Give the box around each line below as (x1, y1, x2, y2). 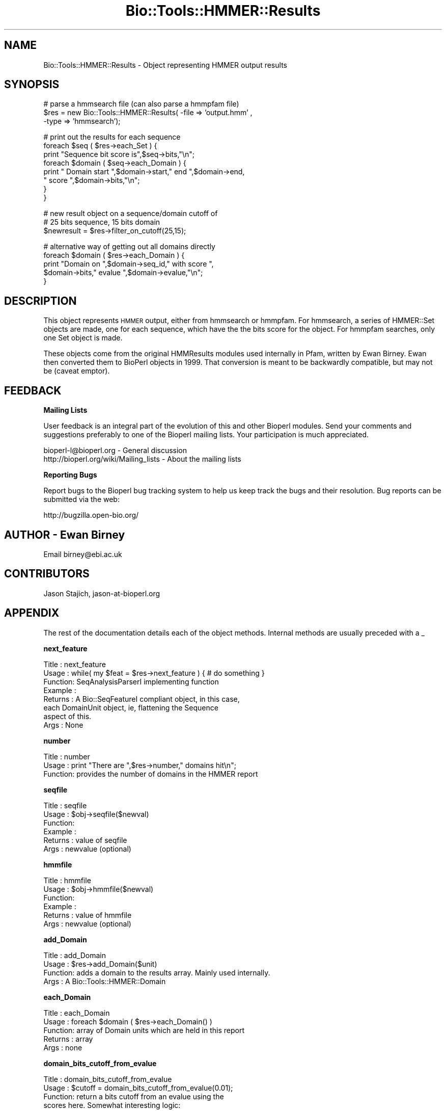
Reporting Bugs (43, 470, 97, 480)
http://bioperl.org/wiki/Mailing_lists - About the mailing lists (43, 455, 241, 464)
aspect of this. (43, 711, 92, 721)
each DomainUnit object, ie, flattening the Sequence (43, 703, 218, 712)
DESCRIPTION (4, 294, 77, 307)
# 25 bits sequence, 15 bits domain (43, 218, 160, 227)
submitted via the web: (43, 495, 120, 504)
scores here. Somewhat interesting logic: (43, 1100, 181, 1109)
